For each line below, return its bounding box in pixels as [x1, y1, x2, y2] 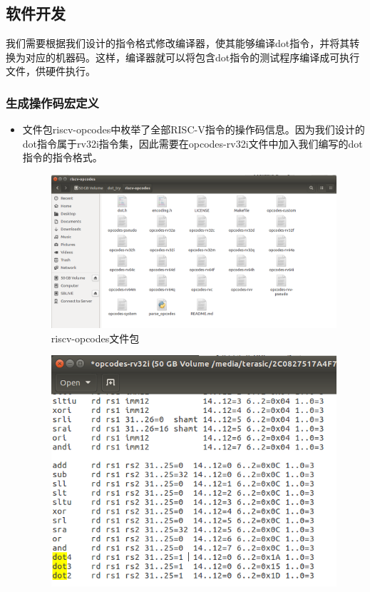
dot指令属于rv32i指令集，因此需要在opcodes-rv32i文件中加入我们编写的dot [22, 136, 363, 150]
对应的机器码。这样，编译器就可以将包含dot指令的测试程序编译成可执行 [25, 49, 360, 64]
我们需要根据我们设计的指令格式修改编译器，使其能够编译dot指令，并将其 [6, 36, 350, 51]
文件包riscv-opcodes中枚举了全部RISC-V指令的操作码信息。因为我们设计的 [22, 122, 365, 137]
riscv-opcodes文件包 [51, 330, 140, 345]
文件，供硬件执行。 [6, 63, 96, 78]
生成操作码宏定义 [6, 93, 99, 111]
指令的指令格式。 [22, 150, 103, 165]
